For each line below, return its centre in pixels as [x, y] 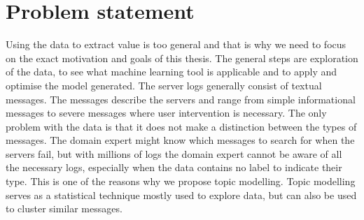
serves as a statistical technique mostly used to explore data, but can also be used [181, 195]
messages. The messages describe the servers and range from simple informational [181, 99]
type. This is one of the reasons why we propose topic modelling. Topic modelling [181, 181]
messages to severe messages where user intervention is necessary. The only [166, 113]
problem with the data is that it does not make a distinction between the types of [181, 126]
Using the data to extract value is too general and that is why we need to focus [176, 44]
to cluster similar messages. [64, 208]
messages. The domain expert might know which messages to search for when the [180, 140]
